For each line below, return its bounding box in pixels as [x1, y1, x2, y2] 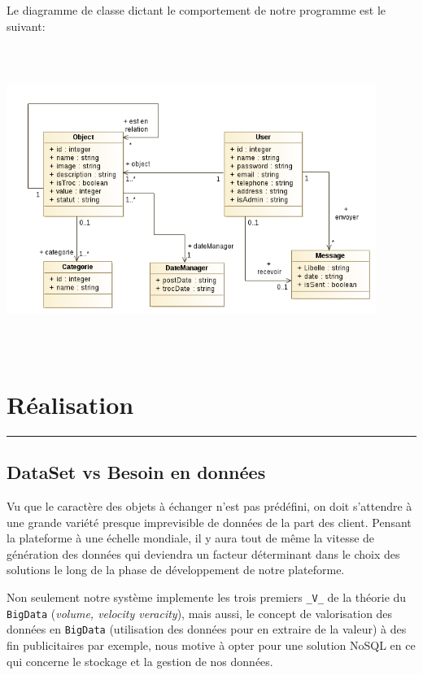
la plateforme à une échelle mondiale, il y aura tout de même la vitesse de [7, 529, 375, 547]
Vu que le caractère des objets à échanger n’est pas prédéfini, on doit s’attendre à [7, 498, 412, 515]
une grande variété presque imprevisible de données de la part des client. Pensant [7, 513, 412, 530]
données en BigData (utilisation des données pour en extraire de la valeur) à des [7, 621, 407, 638]
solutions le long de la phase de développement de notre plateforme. [7, 561, 345, 578]
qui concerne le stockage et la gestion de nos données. [7, 652, 273, 669]
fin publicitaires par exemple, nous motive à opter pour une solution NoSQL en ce [7, 636, 416, 653]
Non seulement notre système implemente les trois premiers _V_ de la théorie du [7, 589, 407, 606]
